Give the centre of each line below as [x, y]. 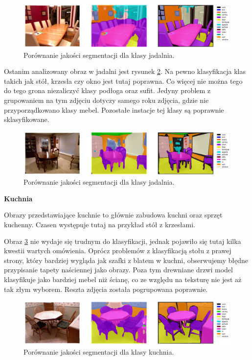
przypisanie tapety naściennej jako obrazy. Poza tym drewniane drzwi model [118, 270]
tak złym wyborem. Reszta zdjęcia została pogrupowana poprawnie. [106, 289]
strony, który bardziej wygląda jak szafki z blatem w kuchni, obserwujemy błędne [126, 260]
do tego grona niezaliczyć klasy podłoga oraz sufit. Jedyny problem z [107, 90]
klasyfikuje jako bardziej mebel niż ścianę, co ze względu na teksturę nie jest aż [123, 279]
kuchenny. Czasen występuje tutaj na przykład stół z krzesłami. [100, 224]
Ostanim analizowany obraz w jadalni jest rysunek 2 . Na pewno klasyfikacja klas [125, 71]
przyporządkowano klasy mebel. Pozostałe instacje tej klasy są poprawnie [114, 109]
